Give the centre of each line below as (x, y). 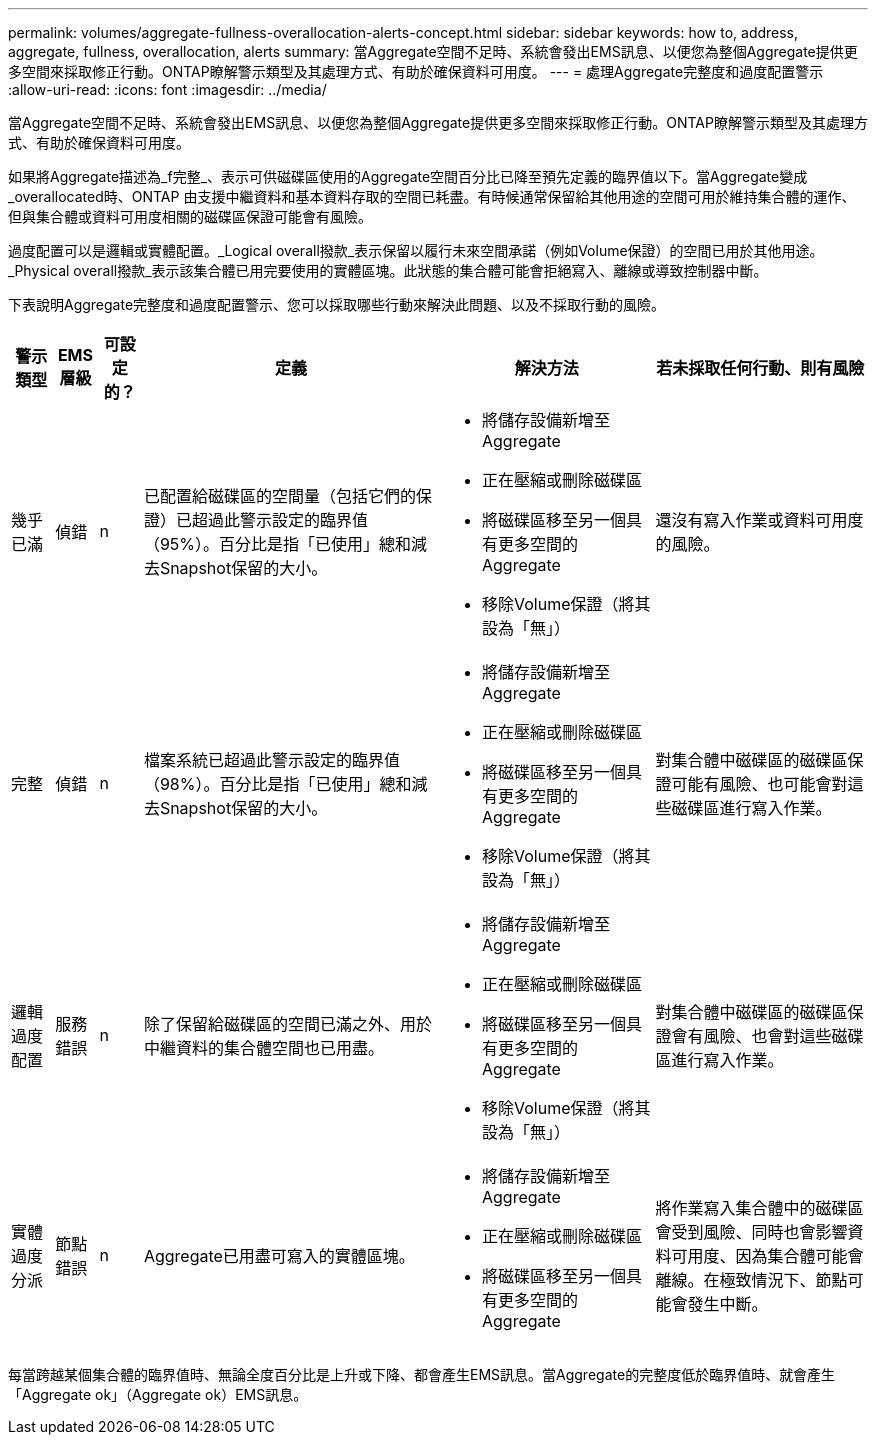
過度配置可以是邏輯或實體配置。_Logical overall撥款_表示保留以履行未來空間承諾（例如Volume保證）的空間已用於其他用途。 (416, 250)
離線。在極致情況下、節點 (751, 1280)
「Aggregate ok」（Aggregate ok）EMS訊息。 (158, 1394)
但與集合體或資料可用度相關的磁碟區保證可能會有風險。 (190, 216)
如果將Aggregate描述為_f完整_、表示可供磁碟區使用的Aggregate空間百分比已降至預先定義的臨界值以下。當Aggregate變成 (408, 176)
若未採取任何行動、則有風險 (760, 368)
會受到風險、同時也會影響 (751, 1232)
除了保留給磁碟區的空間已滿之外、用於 (287, 1024)
